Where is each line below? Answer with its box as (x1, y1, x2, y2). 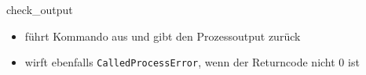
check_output (6, 2, 73, 17)
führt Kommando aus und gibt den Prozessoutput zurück (24, 27, 301, 44)
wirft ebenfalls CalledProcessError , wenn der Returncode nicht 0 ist (24, 54, 360, 70)
